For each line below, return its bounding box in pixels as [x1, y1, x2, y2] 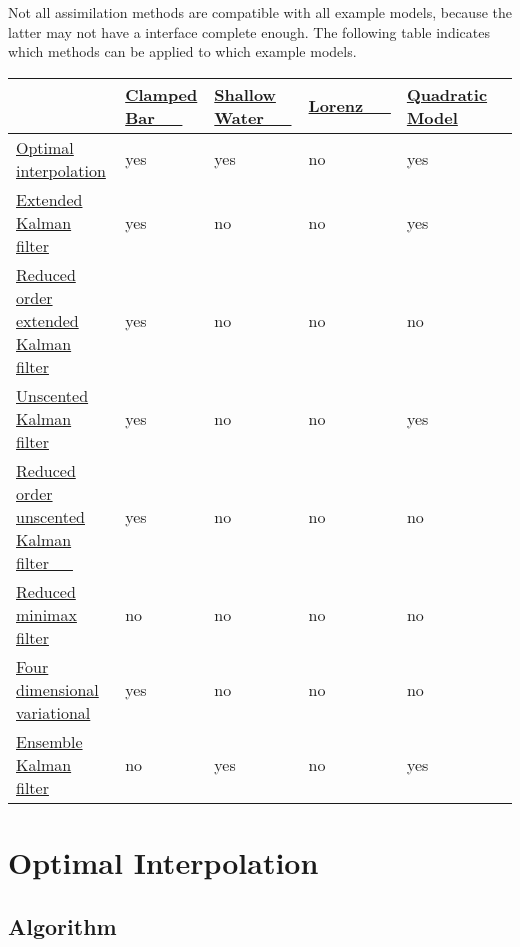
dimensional [16, 677, 99, 701]
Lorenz [308, 94, 364, 118]
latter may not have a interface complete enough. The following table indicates [8, 21, 490, 42]
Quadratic [406, 82, 488, 106]
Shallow [214, 82, 276, 106]
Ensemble [16, 729, 83, 753]
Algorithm [8, 910, 117, 941]
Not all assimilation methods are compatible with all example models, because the [8, 2, 512, 22]
